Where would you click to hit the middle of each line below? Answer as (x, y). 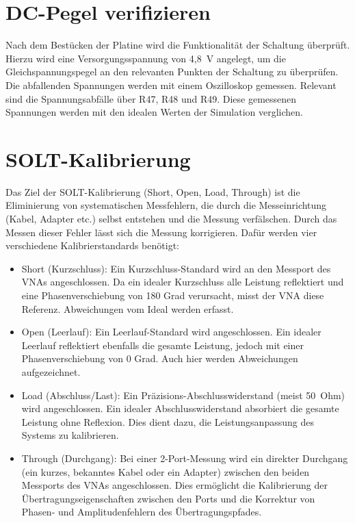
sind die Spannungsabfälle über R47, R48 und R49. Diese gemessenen (151, 98)
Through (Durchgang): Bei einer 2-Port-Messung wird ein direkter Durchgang (185, 458)
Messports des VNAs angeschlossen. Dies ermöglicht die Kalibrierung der (174, 485)
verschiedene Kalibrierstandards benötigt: (92, 245)
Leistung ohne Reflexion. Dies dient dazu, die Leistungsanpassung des (168, 421)
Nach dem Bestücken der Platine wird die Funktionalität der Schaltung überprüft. (178, 45)
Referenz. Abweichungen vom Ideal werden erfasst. (128, 308)
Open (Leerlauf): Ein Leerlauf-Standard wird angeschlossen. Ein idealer (171, 332)
